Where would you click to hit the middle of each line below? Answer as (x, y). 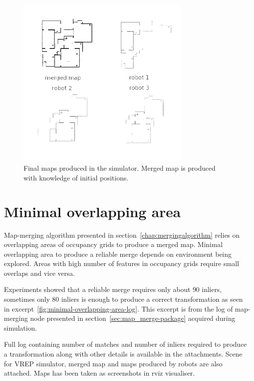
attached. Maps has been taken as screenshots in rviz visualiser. (99, 373)
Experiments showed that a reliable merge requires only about (97, 289)
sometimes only (27, 299)
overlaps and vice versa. (39, 273)
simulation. (21, 327)
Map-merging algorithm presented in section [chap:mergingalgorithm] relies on (122, 235)
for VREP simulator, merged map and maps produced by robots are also (113, 363)
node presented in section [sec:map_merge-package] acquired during (133, 318)
